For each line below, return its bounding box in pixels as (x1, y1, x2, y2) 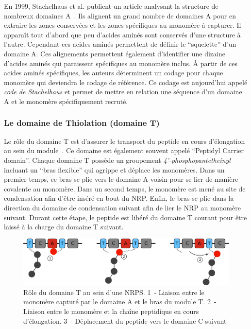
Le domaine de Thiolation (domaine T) (4, 117, 160, 129)
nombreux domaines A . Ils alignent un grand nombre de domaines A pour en (4, 10, 236, 20)
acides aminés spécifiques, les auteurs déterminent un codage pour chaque (4, 68, 223, 78)
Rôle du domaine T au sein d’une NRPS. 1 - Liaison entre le (23, 287, 204, 297)
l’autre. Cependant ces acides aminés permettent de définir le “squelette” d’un (4, 39, 236, 49)
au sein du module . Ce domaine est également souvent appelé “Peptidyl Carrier (4, 145, 244, 156)
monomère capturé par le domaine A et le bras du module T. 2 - (23, 296, 217, 307)
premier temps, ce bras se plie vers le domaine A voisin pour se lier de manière (4, 174, 238, 184)
